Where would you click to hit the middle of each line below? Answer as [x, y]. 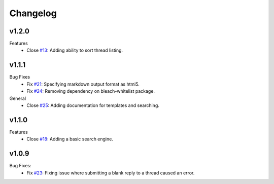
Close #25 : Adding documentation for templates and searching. [93, 105]
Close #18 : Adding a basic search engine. [70, 139]
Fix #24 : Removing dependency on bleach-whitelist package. [91, 91]
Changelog [33, 13]
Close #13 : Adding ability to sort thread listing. [75, 50]
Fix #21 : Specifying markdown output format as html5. [83, 84]
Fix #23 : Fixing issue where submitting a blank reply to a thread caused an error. [111, 173]
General [18, 98]
